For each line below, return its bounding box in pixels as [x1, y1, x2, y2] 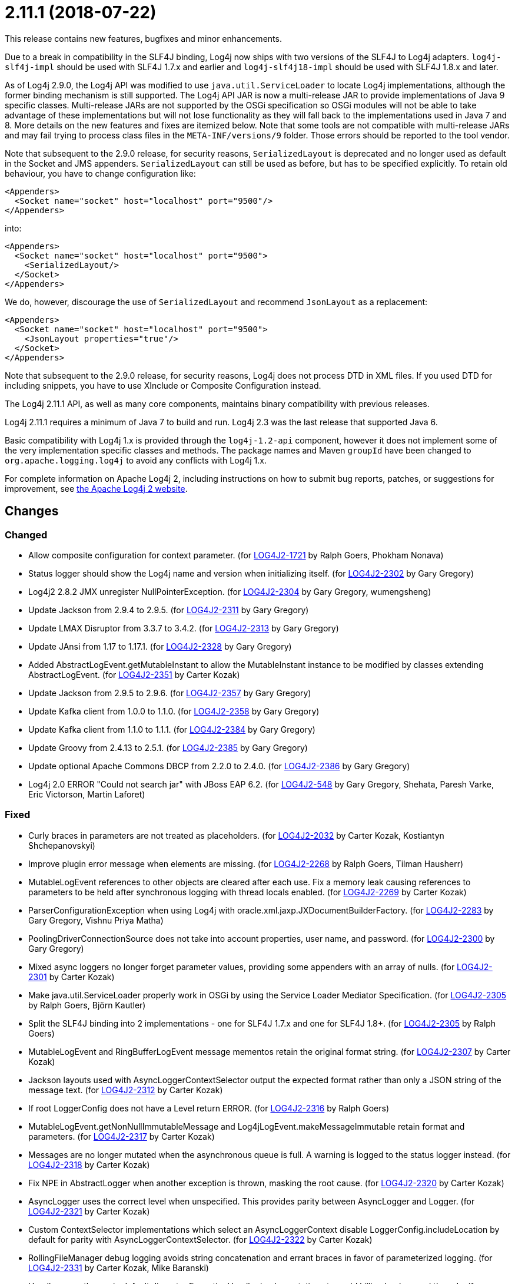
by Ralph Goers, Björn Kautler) [28, 1000, 146, 1010]
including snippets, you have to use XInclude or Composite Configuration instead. [5, 380, 321, 391]
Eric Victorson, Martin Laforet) [28, 789, 145, 799]
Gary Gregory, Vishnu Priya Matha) [28, 915, 164, 925]
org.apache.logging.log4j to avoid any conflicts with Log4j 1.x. [5, 455, 267, 465]
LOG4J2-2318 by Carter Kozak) [28, 1159, 150, 1170]
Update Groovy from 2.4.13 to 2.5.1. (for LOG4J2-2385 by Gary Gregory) [28, 742, 308, 753]
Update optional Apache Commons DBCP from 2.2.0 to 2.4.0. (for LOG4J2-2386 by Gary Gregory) [28, 760, 410, 771]
